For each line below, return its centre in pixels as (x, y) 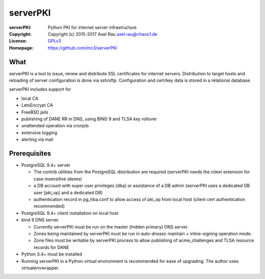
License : (18, 41)
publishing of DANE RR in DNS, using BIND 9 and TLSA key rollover (89, 119)
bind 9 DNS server (40, 220)
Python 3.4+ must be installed (52, 254)
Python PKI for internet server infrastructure (92, 27)
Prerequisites (30, 153)
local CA (30, 98)
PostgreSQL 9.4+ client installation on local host (70, 213)
